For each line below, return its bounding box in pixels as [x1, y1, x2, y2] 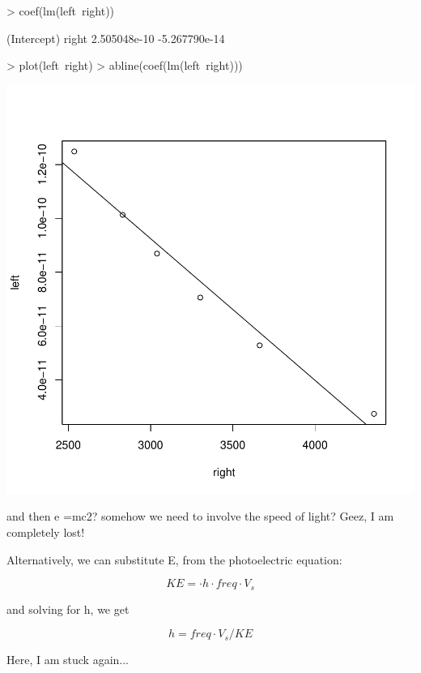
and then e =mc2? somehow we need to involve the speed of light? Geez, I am [6, 508, 394, 525]
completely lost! [6, 523, 85, 540]
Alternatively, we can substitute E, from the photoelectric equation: [6, 551, 342, 568]
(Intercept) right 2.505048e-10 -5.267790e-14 [6, 29, 225, 46]
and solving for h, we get [6, 600, 130, 617]
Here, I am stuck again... [6, 651, 129, 668]
